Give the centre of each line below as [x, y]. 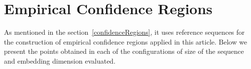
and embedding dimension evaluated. [60, 60]
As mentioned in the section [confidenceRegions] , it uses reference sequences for [125, 32]
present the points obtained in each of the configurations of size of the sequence [124, 51]
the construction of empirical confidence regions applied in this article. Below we [125, 41]
